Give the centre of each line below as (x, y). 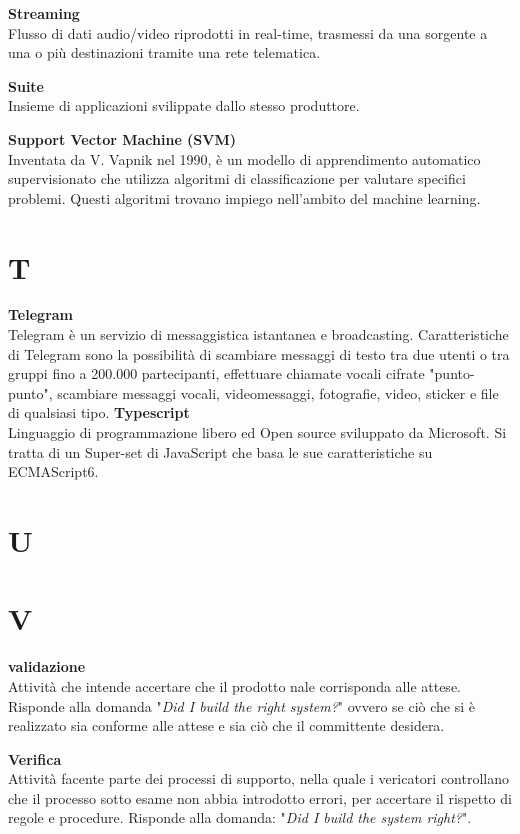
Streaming (44, 13)
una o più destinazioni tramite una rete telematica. (164, 52)
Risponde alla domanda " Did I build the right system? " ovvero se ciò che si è (242, 705)
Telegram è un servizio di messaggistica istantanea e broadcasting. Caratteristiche (258, 334)
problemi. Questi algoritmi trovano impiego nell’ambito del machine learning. (244, 197)
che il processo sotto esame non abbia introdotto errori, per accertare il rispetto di (260, 797)
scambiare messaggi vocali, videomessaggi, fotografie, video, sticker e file (278, 392)
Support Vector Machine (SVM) (122, 138)
